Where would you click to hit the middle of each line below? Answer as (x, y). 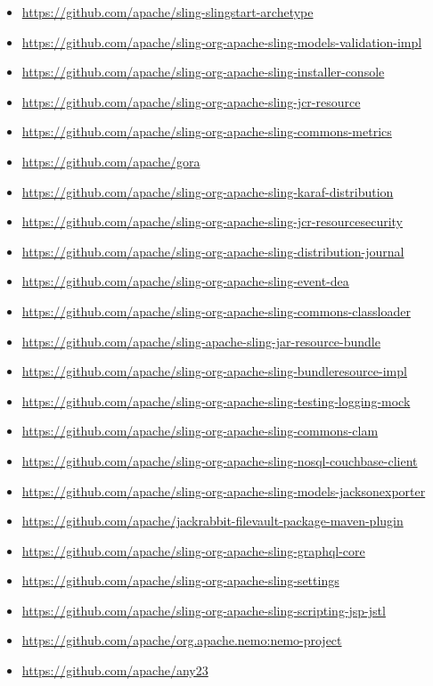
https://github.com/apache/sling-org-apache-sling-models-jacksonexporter (224, 490)
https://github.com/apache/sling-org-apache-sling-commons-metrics (207, 131)
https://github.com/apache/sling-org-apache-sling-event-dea (185, 281)
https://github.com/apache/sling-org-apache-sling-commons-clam (200, 431)
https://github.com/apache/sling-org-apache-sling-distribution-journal (213, 251)
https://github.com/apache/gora (111, 161)
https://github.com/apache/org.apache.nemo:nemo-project (182, 640)
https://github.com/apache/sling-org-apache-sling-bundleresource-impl (214, 371)
